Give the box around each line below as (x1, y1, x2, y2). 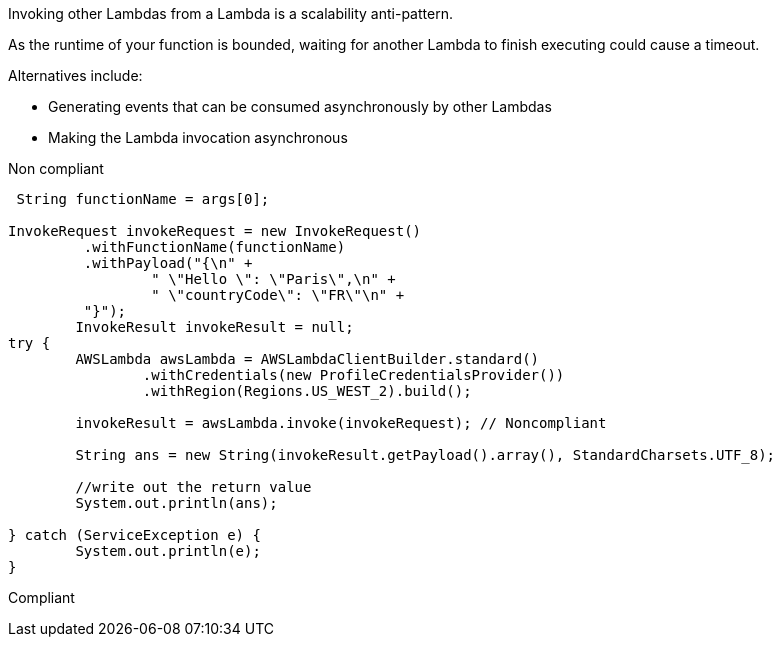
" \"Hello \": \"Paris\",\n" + (151, 271, 396, 287)
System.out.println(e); (75, 543, 261, 559)
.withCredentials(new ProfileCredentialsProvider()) (142, 367, 565, 383)
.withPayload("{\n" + (83, 255, 253, 271)
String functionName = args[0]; (16, 191, 270, 207)
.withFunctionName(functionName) (83, 239, 346, 255)
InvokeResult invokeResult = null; (75, 319, 354, 335)
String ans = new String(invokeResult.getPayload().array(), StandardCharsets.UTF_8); (75, 447, 776, 463)
